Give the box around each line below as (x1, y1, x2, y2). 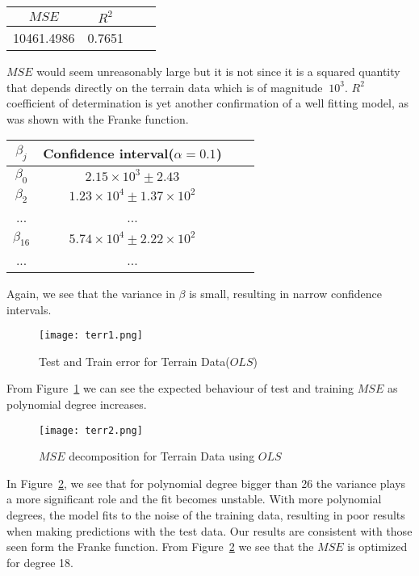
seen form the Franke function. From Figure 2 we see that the (6, 538, 314, 555)
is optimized (347, 538, 408, 555)
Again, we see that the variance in (6, 284, 175, 301)
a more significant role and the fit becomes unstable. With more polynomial (6, 490, 382, 507)
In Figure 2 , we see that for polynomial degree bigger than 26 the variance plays (6, 474, 406, 491)
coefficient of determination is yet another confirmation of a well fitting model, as (6, 95, 409, 111)
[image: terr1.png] (39, 330, 143, 342)
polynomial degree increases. (6, 395, 147, 412)
